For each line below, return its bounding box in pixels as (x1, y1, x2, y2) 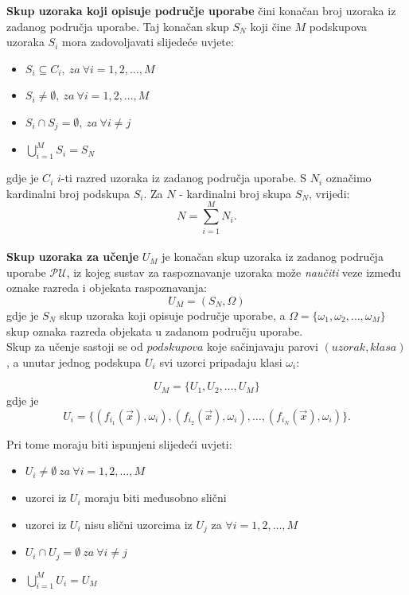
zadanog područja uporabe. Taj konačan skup (6, 17, 229, 34)
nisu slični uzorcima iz (84, 515, 193, 532)
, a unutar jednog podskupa (6, 353, 142, 370)
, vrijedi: (309, 185, 350, 201)
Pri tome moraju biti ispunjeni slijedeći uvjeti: (6, 435, 232, 452)
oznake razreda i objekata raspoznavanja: (6, 279, 207, 296)
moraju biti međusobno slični (84, 489, 227, 506)
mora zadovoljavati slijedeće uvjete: (61, 33, 234, 50)
